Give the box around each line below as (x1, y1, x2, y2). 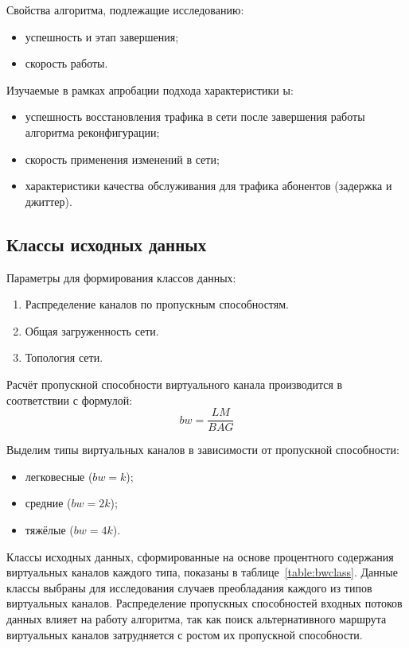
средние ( (25, 495, 72, 511)
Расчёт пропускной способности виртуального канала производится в (6, 375, 343, 392)
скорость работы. (25, 55, 108, 72)
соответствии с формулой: (6, 391, 133, 408)
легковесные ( (25, 468, 93, 484)
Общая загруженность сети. (25, 322, 159, 339)
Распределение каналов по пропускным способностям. (25, 296, 289, 312)
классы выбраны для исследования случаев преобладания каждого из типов (6, 579, 372, 596)
